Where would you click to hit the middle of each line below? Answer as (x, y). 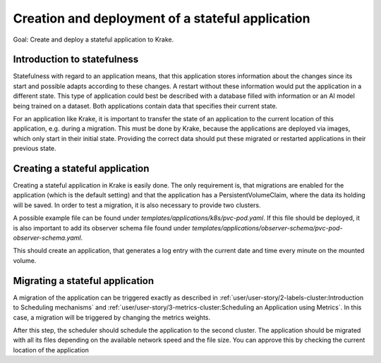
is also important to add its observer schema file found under (102, 228)
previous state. (35, 149)
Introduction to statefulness (76, 60)
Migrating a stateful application (84, 281)
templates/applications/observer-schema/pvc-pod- (267, 228)
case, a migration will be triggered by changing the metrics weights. (112, 317)
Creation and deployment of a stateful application (162, 18)
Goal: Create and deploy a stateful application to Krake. (93, 39)
